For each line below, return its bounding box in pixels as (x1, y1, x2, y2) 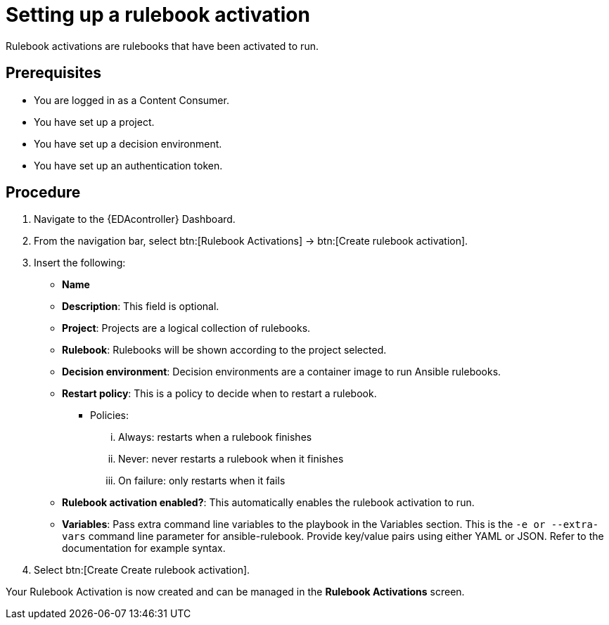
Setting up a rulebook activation (6, 3, 310, 27)
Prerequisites (6, 64, 101, 82)
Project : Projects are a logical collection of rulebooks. (62, 322, 311, 335)
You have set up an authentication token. (34, 159, 223, 172)
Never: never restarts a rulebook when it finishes (118, 453, 344, 465)
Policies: (90, 409, 129, 422)
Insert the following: (34, 257, 126, 269)
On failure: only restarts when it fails (118, 475, 286, 487)
